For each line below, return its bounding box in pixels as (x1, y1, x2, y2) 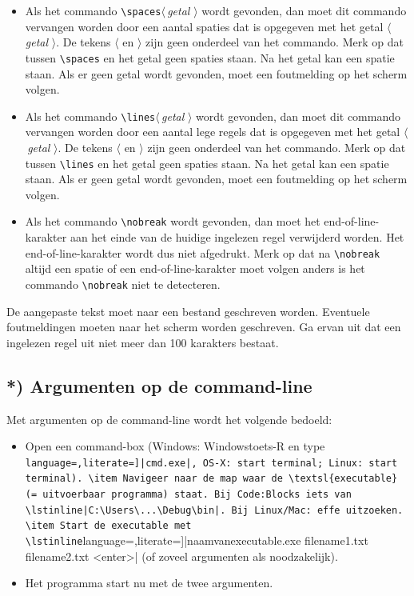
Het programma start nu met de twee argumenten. (25, 574, 273, 591)
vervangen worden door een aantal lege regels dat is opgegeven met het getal (25, 123, 400, 140)
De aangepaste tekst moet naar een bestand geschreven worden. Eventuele (6, 302, 370, 319)
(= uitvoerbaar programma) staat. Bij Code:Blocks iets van (25, 489, 352, 501)
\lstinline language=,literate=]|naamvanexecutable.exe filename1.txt (25, 531, 368, 548)
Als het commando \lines (25, 107, 156, 124)
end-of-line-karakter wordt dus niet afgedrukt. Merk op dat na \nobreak (25, 244, 380, 261)
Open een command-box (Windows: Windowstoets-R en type (25, 438, 325, 454)
